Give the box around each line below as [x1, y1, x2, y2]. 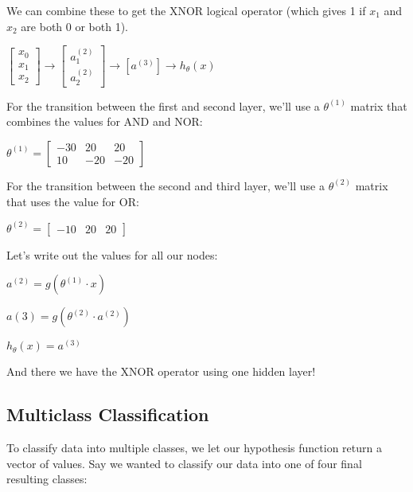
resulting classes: [6, 471, 88, 487]
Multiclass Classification [6, 402, 209, 427]
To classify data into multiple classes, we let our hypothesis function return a [6, 439, 382, 455]
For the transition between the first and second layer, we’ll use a [6, 97, 320, 114]
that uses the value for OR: [6, 193, 139, 209]
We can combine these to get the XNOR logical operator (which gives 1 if [6, 2, 366, 18]
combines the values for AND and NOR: [6, 113, 203, 130]
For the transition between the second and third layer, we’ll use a [6, 177, 325, 193]
